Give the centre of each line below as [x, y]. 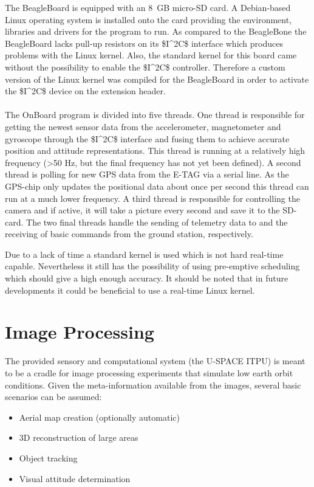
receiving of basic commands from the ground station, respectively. [129, 234]
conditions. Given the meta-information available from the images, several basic [153, 385]
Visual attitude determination [75, 478]
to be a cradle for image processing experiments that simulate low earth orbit [149, 372]
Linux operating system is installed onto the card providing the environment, [148, 19]
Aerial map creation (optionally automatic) [99, 417]
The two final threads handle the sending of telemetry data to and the [157, 222]
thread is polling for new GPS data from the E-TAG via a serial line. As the [147, 174]
